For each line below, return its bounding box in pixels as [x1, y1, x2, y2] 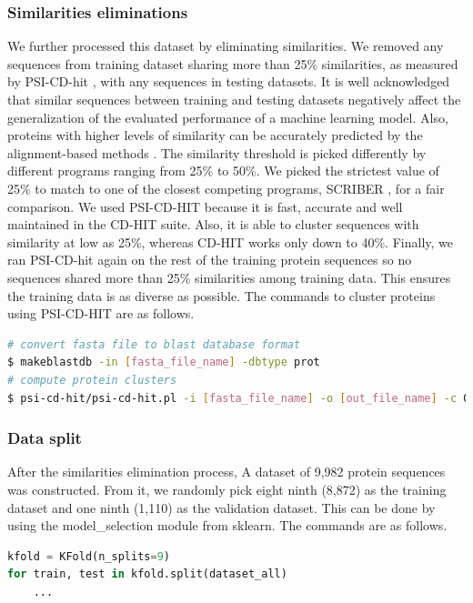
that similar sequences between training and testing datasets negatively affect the [7, 90, 461, 108]
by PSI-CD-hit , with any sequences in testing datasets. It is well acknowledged [7, 72, 450, 91]
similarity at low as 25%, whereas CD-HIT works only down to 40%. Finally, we [7, 232, 453, 251]
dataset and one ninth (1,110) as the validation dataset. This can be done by [7, 497, 436, 517]
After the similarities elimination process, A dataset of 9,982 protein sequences [7, 462, 446, 481]
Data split [7, 427, 82, 449]
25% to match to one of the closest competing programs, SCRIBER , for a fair [7, 178, 445, 197]
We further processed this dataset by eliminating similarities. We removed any [7, 36, 444, 55]
